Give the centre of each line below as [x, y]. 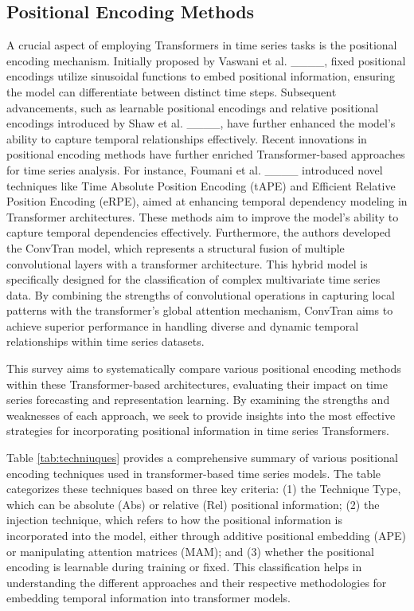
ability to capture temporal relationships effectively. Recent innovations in [187, 138]
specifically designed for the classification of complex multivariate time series [193, 279]
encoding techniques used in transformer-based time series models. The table [194, 473]
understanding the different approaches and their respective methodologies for [197, 582]
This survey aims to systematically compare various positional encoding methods [204, 368]
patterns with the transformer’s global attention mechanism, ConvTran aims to [200, 310]
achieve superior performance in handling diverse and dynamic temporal [183, 325]
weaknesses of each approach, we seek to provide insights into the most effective [201, 415]
